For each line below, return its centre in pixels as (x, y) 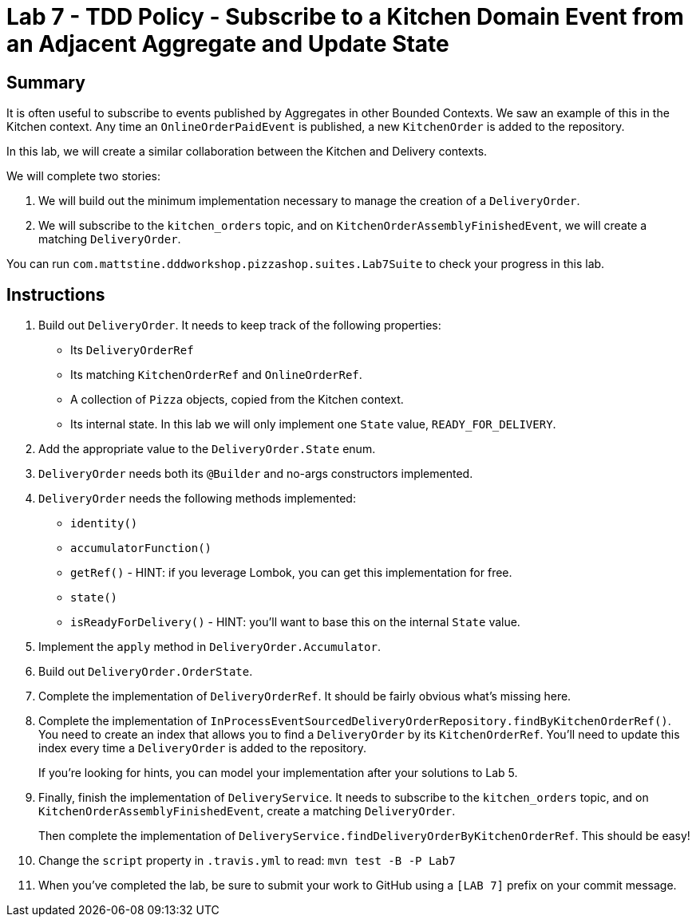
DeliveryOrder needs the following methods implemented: (197, 499)
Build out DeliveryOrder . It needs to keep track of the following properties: (240, 325)
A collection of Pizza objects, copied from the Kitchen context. (237, 400)
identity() (104, 524)
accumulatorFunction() (141, 548)
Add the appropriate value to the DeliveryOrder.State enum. (207, 449)
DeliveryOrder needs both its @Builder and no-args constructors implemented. (256, 474)
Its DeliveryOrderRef (132, 350)
